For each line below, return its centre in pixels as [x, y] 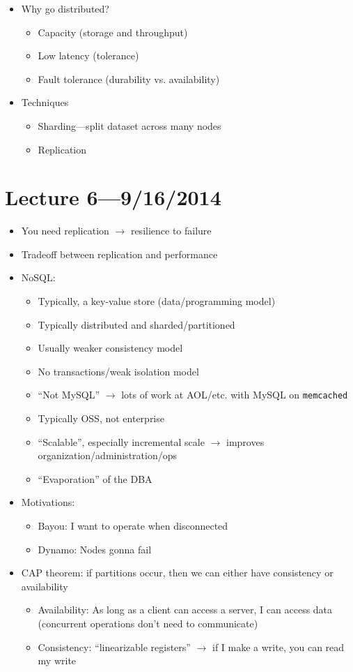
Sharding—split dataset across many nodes [130, 125]
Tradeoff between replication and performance [119, 254]
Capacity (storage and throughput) [113, 32]
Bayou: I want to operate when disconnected [133, 526]
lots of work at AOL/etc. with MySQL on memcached [235, 395]
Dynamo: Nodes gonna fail [95, 549]
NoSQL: [38, 277]
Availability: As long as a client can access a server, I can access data [185, 610]
